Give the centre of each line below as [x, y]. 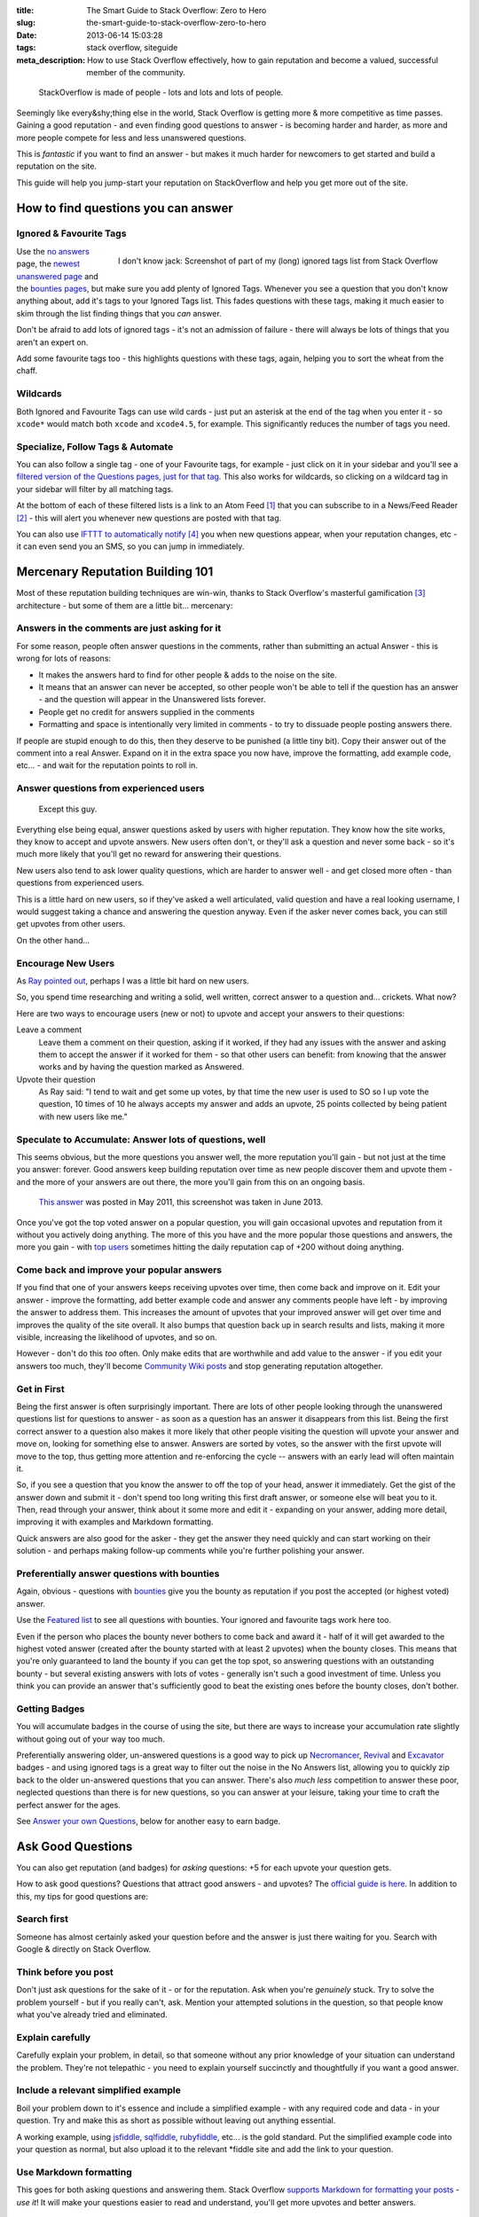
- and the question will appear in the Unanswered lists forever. [152, 700]
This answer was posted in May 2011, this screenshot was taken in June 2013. [181, 1203]
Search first [42, 1919]
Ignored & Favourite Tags [71, 233]
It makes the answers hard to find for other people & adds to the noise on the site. [188, 675]
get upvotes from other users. [71, 924]
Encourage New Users [66, 963]
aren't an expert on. [52, 342]
